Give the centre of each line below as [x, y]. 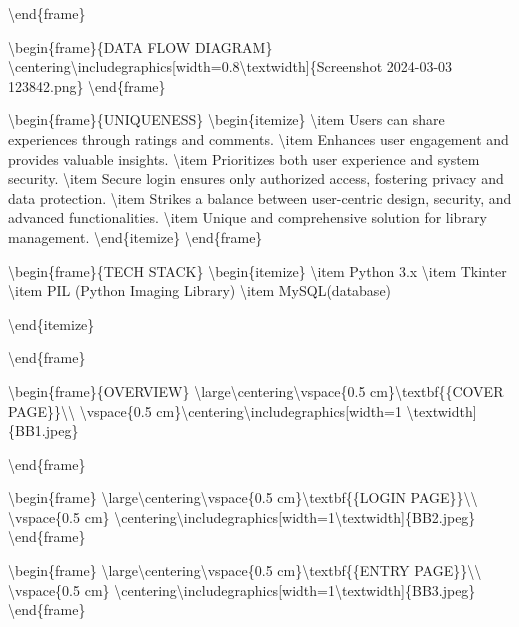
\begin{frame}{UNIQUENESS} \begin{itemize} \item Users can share [226, 119]
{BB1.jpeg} [43, 430]
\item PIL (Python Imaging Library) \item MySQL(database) [200, 290]
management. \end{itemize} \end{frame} [135, 236]
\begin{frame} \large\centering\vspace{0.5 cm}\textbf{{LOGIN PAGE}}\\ [243, 497]
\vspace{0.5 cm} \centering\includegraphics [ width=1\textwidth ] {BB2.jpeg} [242, 516]
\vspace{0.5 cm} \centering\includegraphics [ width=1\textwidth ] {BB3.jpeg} [242, 589]
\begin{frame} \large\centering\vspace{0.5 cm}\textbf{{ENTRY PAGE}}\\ [245, 570]
